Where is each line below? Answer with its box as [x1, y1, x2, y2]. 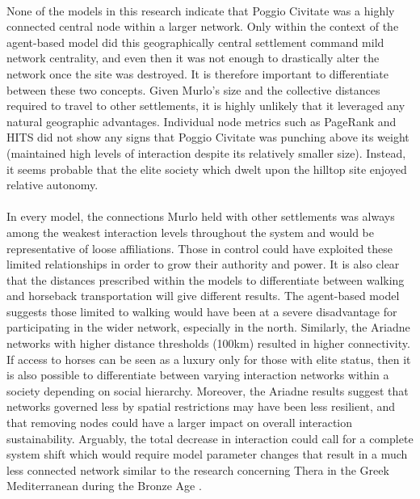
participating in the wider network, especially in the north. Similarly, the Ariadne [6, 319, 410, 336]
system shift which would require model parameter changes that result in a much [6, 446, 408, 463]
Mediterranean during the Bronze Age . [6, 477, 202, 494]
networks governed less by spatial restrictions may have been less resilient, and [6, 398, 396, 415]
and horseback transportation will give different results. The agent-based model [6, 287, 400, 304]
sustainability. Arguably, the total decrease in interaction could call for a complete [6, 429, 414, 446]
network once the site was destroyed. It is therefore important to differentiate [6, 65, 388, 82]
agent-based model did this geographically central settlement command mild [6, 33, 384, 50]
